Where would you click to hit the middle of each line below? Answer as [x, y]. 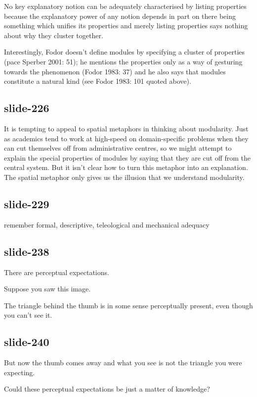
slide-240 [27, 342]
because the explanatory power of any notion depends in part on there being [120, 16]
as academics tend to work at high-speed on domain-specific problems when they [126, 138]
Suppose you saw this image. [47, 289]
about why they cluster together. [54, 35]
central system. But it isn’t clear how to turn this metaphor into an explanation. [126, 167]
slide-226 [27, 108]
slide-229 [27, 203]
